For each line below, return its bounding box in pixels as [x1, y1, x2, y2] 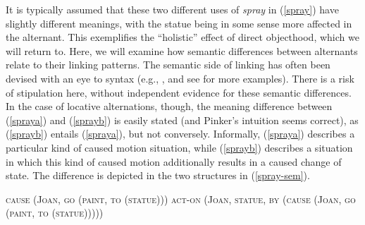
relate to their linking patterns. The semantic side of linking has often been [6, 57, 330, 72]
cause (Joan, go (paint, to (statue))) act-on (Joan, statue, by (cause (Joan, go [6, 191, 356, 206]
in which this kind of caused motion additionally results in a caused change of [6, 154, 342, 169]
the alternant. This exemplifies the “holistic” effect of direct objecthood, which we [6, 30, 359, 44]
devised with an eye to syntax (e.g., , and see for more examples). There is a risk [6, 71, 354, 85]
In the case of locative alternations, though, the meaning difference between [6, 99, 333, 114]
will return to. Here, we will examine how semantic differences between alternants [6, 43, 358, 58]
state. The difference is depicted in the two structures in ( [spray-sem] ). [6, 168, 310, 183]
